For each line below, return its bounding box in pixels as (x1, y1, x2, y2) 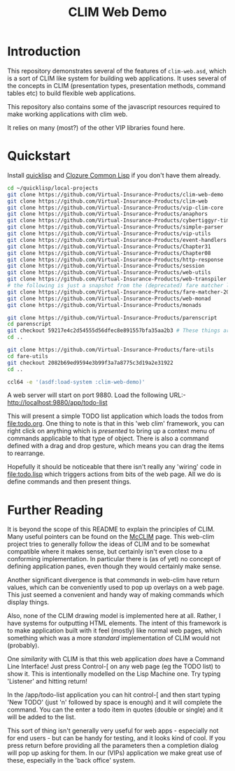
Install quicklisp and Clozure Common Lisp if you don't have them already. (7, 171, 221, 179)
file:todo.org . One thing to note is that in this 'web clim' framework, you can (7, 419, 225, 428)
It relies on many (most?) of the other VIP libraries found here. (7, 123, 185, 131)
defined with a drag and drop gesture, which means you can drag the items (7, 442, 225, 450)
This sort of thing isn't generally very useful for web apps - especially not (7, 726, 219, 735)
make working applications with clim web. (7, 110, 128, 118)
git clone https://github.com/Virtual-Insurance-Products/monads (7, 301, 201, 308)
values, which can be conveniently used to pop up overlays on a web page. (7, 583, 225, 591)
